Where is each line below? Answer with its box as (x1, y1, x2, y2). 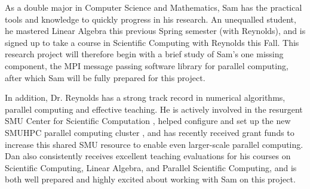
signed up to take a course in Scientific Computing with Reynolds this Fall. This (5, 36, 299, 48)
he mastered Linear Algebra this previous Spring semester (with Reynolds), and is (5, 24, 306, 37)
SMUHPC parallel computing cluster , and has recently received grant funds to (5, 126, 294, 138)
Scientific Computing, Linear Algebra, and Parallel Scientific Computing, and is (5, 161, 297, 173)
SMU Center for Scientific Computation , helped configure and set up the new (5, 114, 291, 127)
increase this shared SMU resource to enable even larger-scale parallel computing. (5, 138, 303, 150)
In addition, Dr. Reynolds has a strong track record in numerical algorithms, (5, 91, 286, 104)
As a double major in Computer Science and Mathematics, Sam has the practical (5, 1, 302, 13)
